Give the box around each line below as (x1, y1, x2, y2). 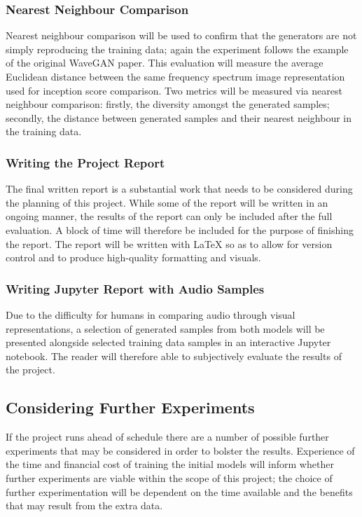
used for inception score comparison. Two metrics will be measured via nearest (6, 83, 342, 97)
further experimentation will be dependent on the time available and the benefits (6, 484, 353, 499)
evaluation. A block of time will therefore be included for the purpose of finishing (6, 222, 354, 237)
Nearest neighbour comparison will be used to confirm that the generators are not (6, 28, 357, 43)
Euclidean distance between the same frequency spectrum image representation (6, 69, 345, 83)
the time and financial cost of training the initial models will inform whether (6, 457, 334, 471)
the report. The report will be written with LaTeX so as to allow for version (6, 236, 333, 251)
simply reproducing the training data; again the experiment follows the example (6, 41, 349, 56)
